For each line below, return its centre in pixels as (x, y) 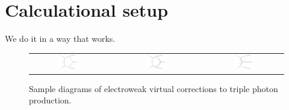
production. (50, 100)
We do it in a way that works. (60, 39)
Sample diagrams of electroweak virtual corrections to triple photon (154, 88)
